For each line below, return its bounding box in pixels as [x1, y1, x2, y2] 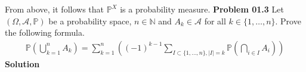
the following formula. [5, 26, 85, 39]
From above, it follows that [5, 3, 104, 15]
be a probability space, [48, 14, 132, 27]
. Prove [275, 14, 301, 27]
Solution [5, 57, 40, 70]
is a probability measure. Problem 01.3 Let [120, 3, 284, 15]
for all [204, 14, 226, 27]
